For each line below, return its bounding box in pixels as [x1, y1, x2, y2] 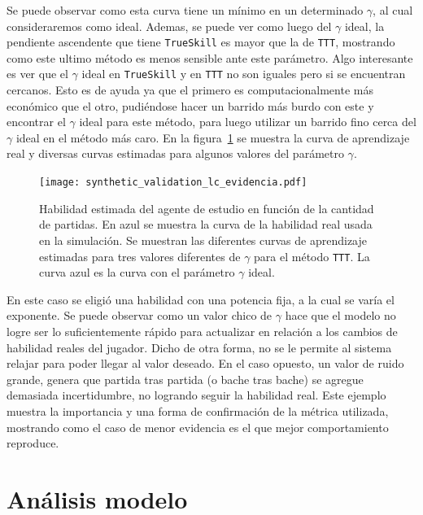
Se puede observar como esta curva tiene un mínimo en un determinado [7, 2, 364, 18]
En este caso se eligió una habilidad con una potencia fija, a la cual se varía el [7, 290, 395, 308]
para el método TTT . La [254, 247, 370, 264]
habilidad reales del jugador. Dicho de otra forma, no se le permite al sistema [7, 338, 392, 356]
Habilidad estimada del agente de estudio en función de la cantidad [39, 199, 374, 216]
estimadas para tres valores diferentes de [39, 247, 241, 264]
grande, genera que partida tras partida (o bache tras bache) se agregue [7, 370, 364, 387]
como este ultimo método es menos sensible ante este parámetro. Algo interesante [7, 49, 413, 66]
